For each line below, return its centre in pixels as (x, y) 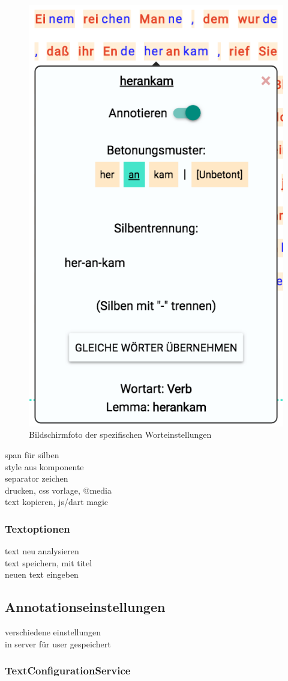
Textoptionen (37, 528)
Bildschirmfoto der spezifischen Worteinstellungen (120, 434)
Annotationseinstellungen (85, 607)
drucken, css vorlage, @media (58, 490)
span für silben (32, 455)
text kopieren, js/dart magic (57, 502)
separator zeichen (37, 478)
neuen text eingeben (42, 574)
